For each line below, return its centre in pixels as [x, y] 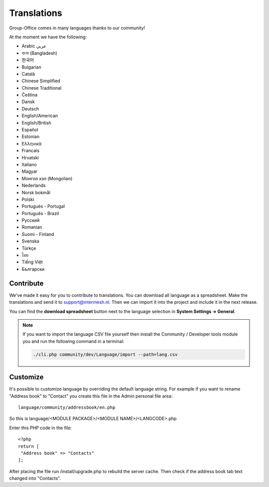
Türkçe [29, 248]
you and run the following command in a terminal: [73, 341]
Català [28, 74]
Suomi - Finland [38, 234]
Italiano [29, 164]
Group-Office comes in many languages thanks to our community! [77, 28]
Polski [28, 199]
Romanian [32, 227]
